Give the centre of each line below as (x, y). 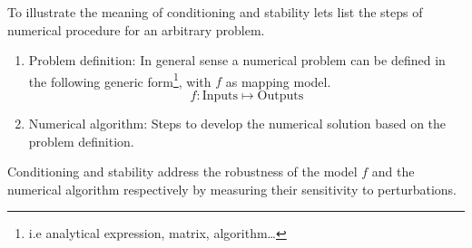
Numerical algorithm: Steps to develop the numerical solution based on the (237, 124)
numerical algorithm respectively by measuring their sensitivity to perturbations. (232, 189)
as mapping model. (278, 81)
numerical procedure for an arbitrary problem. (136, 29)
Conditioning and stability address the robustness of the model (182, 172)
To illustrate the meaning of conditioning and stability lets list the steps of (215, 12)
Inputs (220, 96)
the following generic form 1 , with (120, 80)
